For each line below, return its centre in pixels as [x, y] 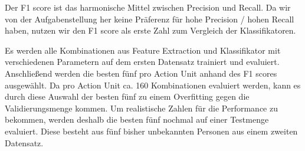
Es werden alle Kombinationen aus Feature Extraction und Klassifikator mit [143, 50]
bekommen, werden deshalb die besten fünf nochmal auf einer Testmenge [137, 119]
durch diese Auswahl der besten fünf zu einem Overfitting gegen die [127, 96]
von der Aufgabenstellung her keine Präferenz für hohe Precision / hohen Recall [150, 19]
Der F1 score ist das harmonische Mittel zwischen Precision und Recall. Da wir [148, 7]
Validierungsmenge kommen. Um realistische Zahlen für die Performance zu [141, 108]
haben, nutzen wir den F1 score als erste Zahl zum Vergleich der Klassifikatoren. [150, 30]
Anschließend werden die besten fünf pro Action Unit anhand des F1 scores [141, 73]
